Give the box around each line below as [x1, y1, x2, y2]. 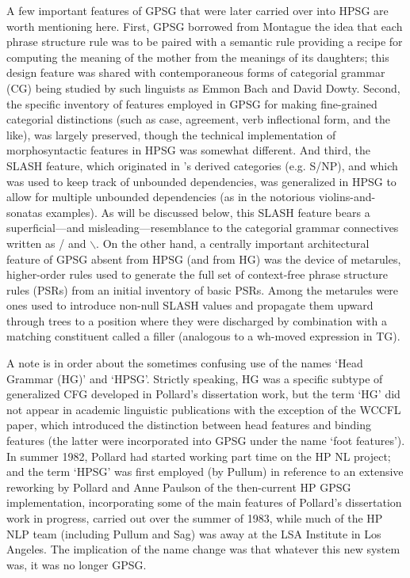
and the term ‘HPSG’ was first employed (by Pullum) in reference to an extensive [6, 463, 404, 480]
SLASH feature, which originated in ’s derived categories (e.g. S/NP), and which [6, 157, 398, 173]
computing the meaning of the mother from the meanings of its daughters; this [6, 48, 389, 65]
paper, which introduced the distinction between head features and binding [6, 416, 371, 433]
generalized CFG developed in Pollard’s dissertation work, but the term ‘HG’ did [6, 386, 400, 402]
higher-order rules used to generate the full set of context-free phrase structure [6, 266, 388, 283]
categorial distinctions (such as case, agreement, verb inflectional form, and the [6, 111, 390, 127]
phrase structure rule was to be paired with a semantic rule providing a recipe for [6, 33, 403, 50]
